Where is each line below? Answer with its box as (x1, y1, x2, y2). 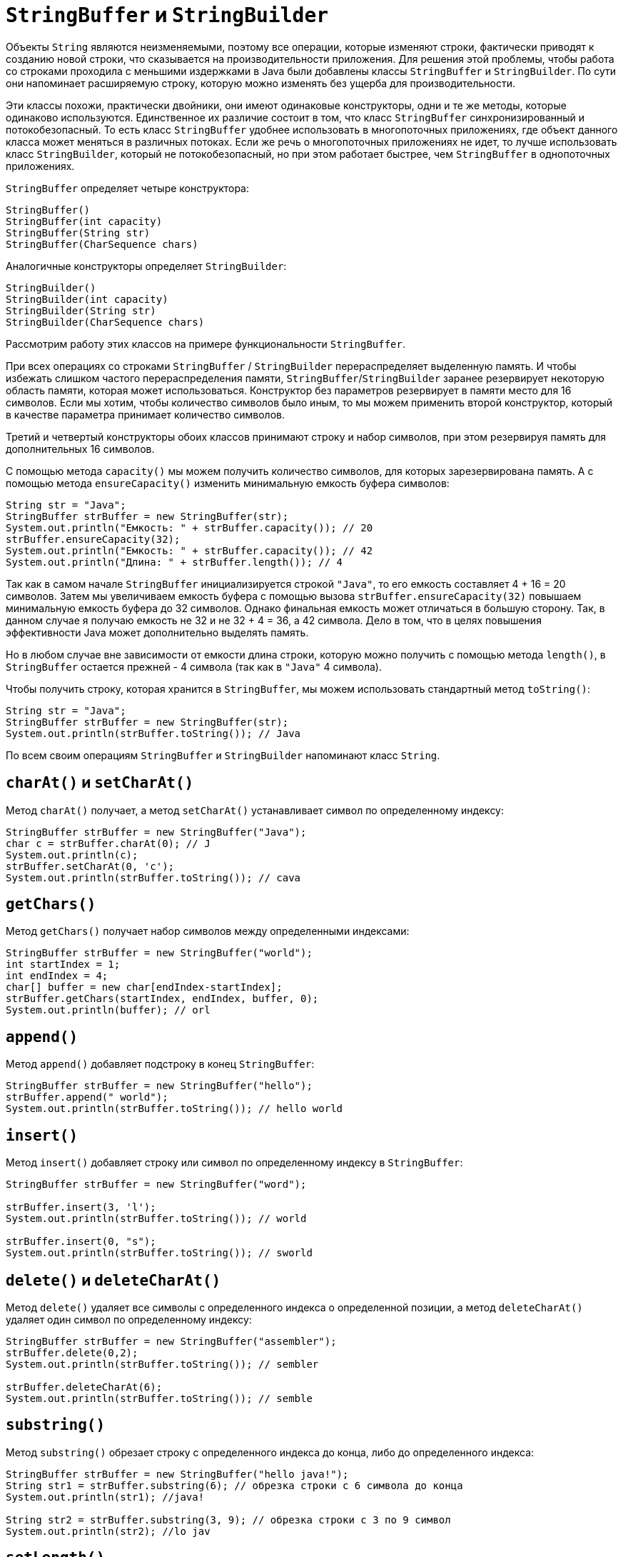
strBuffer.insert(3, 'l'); (6, 1201, 156, 1213)
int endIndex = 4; (6, 970, 108, 982)
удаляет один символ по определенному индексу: (6, 1313, 252, 1326)
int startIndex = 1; (6, 958, 121, 971)
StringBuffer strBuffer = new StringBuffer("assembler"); (6, 1335, 337, 1347)
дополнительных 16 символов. (6, 442, 155, 455)
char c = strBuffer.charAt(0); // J (6, 837, 211, 849)
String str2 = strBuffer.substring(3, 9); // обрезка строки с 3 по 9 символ (6, 1513, 451, 1526)
